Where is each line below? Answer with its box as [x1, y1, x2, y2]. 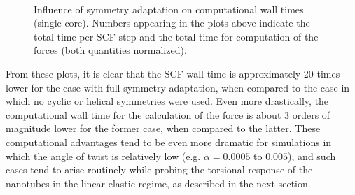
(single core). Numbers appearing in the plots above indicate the [34, 15, 310, 30]
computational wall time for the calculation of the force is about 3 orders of [6, 107, 330, 122]
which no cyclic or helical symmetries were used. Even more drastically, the [6, 94, 329, 108]
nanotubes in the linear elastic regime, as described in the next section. [6, 175, 311, 190]
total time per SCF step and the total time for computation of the [34, 29, 319, 43]
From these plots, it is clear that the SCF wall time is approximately [6, 66, 301, 80]
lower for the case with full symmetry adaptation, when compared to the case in [6, 80, 350, 94]
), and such [288, 148, 336, 163]
